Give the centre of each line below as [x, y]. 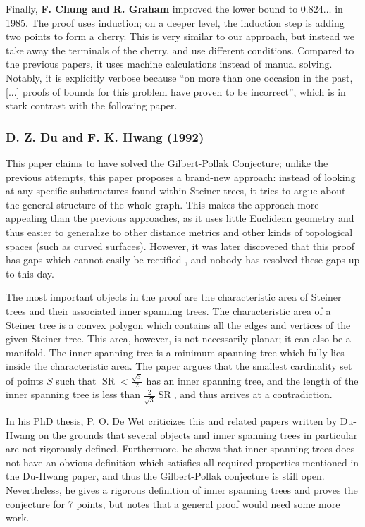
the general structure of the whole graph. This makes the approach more [162, 204]
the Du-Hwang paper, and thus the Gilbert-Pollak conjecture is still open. [165, 476]
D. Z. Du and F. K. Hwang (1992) [105, 136]
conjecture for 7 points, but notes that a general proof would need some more [173, 503]
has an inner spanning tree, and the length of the [252, 380]
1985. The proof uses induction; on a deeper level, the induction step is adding [175, 22]
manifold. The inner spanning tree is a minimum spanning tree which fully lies [175, 352]
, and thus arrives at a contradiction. [253, 394]
